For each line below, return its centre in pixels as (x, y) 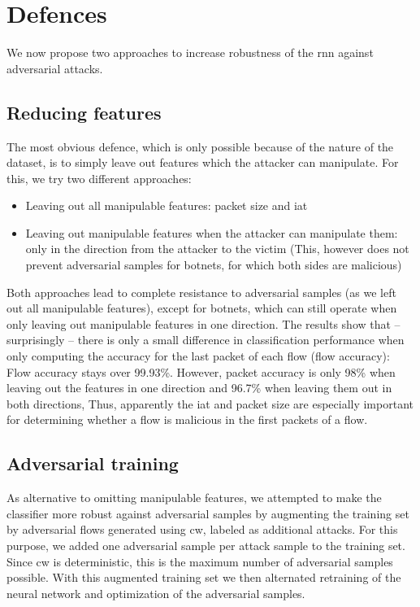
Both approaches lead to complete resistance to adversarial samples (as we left (201, 292)
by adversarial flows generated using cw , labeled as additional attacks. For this (202, 529)
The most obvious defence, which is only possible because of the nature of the (200, 146)
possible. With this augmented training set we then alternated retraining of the (204, 577)
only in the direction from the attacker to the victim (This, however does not (217, 249)
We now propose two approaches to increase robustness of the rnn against (190, 52)
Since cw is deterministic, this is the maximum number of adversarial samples (200, 561)
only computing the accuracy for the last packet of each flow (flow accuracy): (198, 356)
